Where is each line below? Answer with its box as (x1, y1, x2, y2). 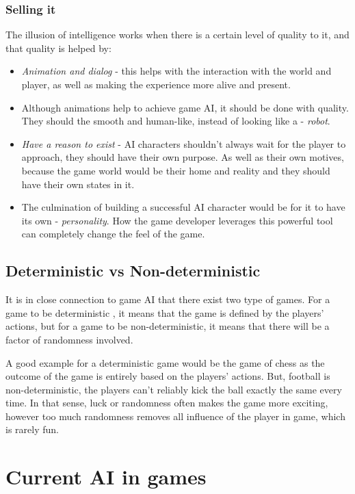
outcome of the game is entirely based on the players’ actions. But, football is (5, 369, 330, 383)
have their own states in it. (21, 177, 135, 191)
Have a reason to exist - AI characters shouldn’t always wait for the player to (21, 136, 346, 151)
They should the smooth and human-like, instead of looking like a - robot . (21, 114, 330, 128)
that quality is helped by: (5, 40, 111, 55)
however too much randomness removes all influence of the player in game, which (5, 408, 345, 423)
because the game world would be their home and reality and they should (21, 163, 330, 177)
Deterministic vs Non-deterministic (5, 260, 261, 281)
